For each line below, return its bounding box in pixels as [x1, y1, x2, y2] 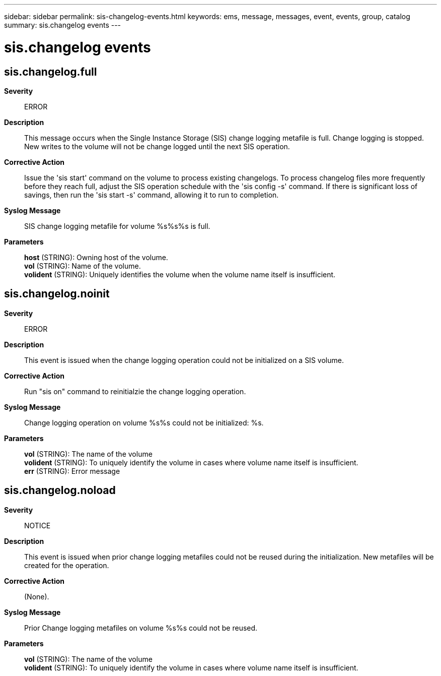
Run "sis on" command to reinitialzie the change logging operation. [24, 387, 246, 396]
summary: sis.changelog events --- [4, 21, 121, 29]
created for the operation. [24, 561, 109, 570]
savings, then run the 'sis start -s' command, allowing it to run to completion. [24, 190, 279, 199]
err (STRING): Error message [24, 466, 120, 475]
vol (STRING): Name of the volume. [24, 261, 141, 270]
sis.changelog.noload [4, 484, 116, 497]
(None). [24, 592, 49, 601]
